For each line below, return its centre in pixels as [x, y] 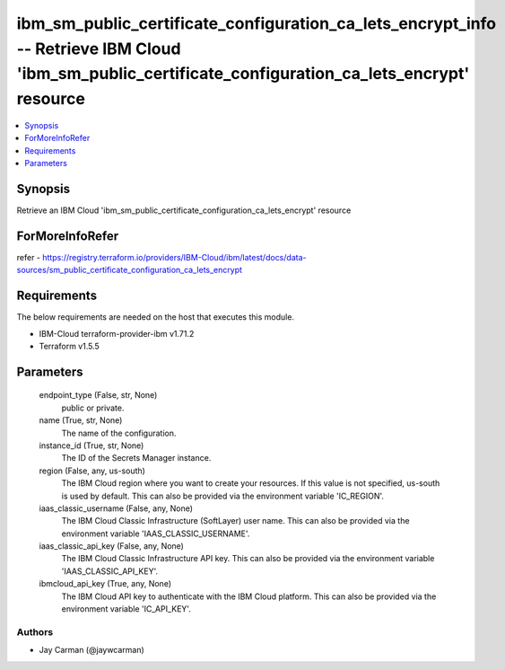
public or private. [93, 408]
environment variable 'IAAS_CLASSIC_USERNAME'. [156, 533]
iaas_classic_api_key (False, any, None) [111, 546]
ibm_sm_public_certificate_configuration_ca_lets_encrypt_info [257, 23]
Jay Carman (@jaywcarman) [92, 650]
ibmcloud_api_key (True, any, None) [105, 584]
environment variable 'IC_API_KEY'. [126, 609]
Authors [35, 631]
